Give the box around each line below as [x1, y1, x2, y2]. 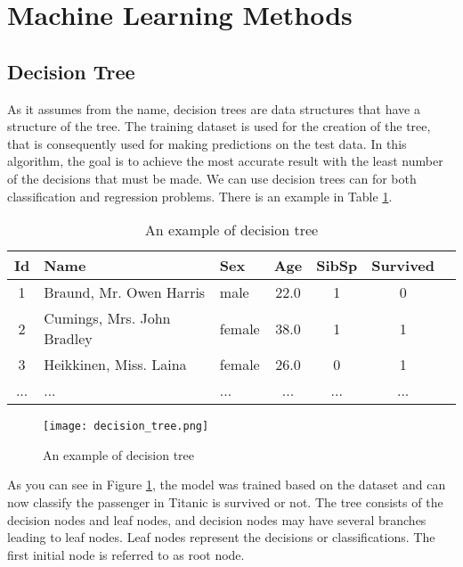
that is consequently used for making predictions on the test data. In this [7, 134, 407, 152]
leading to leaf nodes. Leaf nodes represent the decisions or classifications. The [7, 528, 435, 546]
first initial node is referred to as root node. [7, 545, 245, 563]
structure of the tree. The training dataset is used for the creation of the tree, [7, 117, 431, 136]
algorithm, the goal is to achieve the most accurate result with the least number [7, 152, 443, 170]
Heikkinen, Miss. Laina [44, 354, 187, 375]
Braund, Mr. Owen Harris [44, 282, 206, 303]
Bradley [44, 328, 93, 349]
